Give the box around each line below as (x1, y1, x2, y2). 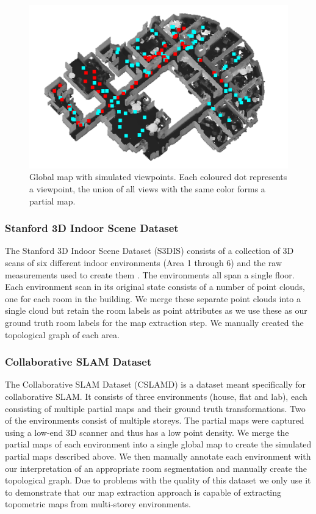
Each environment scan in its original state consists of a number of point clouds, (5, 280, 306, 293)
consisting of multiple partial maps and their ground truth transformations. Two (5, 402, 306, 414)
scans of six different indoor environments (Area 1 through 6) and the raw (5, 256, 282, 269)
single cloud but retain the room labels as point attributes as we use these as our (5, 304, 307, 317)
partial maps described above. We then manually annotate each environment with (5, 450, 311, 463)
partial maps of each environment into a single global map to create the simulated (5, 438, 312, 451)
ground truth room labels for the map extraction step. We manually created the (5, 316, 304, 329)
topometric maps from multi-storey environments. (5, 498, 191, 510)
